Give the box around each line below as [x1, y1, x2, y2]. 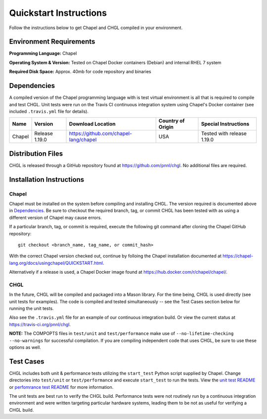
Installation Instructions [9, 175, 85, 184]
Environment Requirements [9, 38, 95, 46]
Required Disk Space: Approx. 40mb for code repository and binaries [9, 69, 151, 75]
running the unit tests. [9, 305, 54, 311]
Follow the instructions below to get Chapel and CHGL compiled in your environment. [9, 25, 183, 31]
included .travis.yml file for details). [9, 108, 89, 114]
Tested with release [201, 130, 247, 137]
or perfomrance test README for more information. [9, 384, 114, 390]
